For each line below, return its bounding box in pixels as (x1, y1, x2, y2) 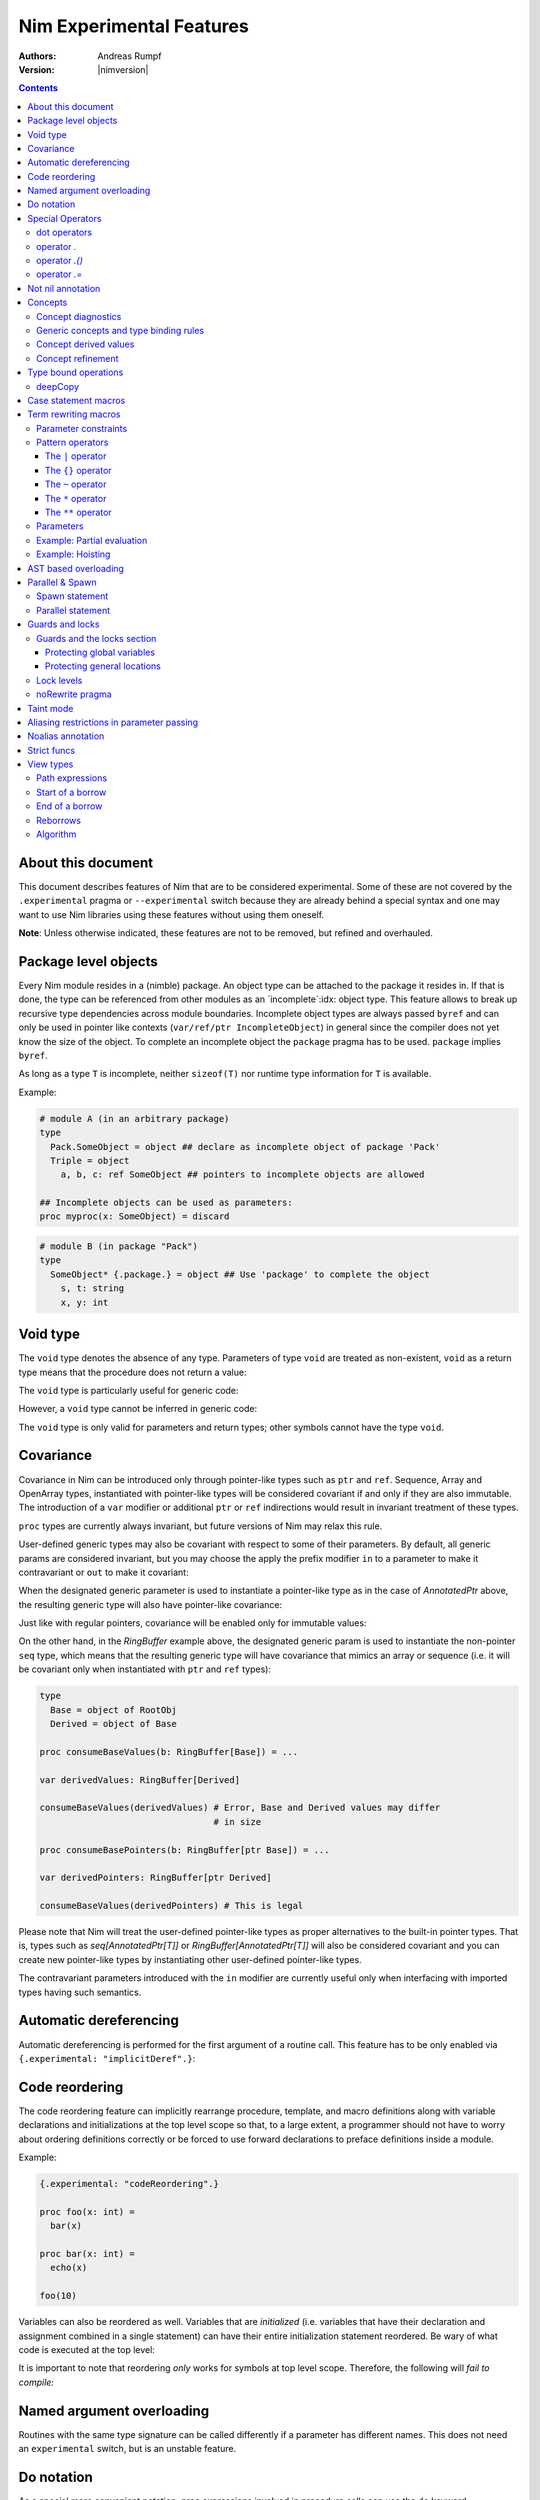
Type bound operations (27, 366, 124, 379)
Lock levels (36, 674, 83, 686)
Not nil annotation (27, 282, 101, 294)
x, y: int (60, 1296, 109, 1308)
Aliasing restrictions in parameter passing (27, 716, 199, 728)
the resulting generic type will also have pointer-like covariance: (18, 1598, 283, 1610)
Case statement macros (27, 394, 126, 406)
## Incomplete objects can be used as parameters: (39, 1197, 294, 1209)
